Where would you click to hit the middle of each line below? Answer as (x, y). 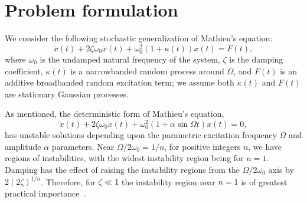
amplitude (23, 146)
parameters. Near (83, 146)
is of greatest (264, 181)
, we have (265, 146)
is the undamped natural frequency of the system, (130, 59)
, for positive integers (203, 146)
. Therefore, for (68, 181)
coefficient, (24, 71)
